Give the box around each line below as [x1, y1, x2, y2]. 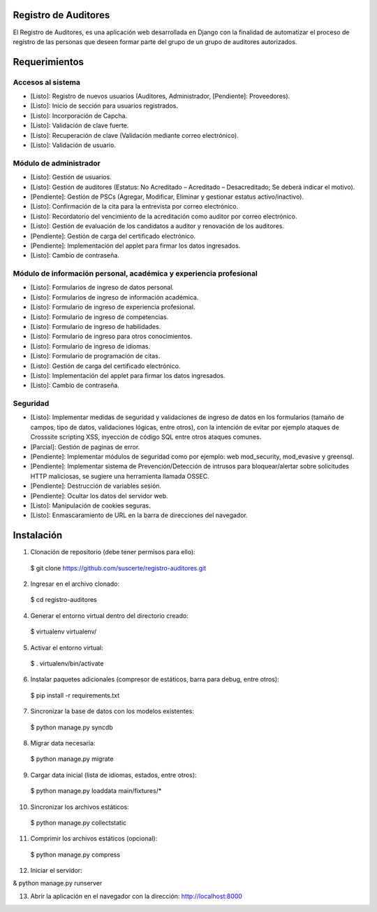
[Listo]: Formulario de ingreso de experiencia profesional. [30, 303, 195, 311]
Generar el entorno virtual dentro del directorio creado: [30, 611, 188, 619]
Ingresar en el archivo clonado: [30, 580, 120, 588]
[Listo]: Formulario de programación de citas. [30, 352, 161, 360]
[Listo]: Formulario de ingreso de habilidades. [30, 322, 161, 330]
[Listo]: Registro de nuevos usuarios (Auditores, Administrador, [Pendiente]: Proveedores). [30, 92, 290, 101]
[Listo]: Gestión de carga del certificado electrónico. [30, 361, 181, 370]
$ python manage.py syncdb [30, 723, 113, 731]
